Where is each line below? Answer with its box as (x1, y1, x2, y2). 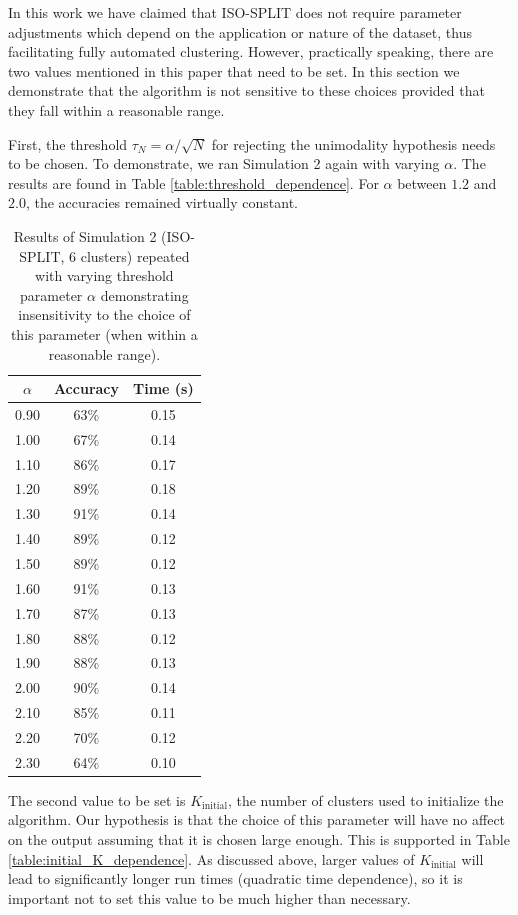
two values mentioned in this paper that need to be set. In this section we (8, 60, 460, 81)
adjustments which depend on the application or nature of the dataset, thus (8, 21, 472, 42)
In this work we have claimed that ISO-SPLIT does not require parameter (8, 2, 462, 22)
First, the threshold (8, 133, 128, 154)
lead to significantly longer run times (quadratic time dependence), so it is (8, 868, 463, 889)
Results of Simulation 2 (13, 225, 157, 246)
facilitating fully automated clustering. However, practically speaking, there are (8, 41, 494, 62)
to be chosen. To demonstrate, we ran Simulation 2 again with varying (8, 153, 440, 174)
